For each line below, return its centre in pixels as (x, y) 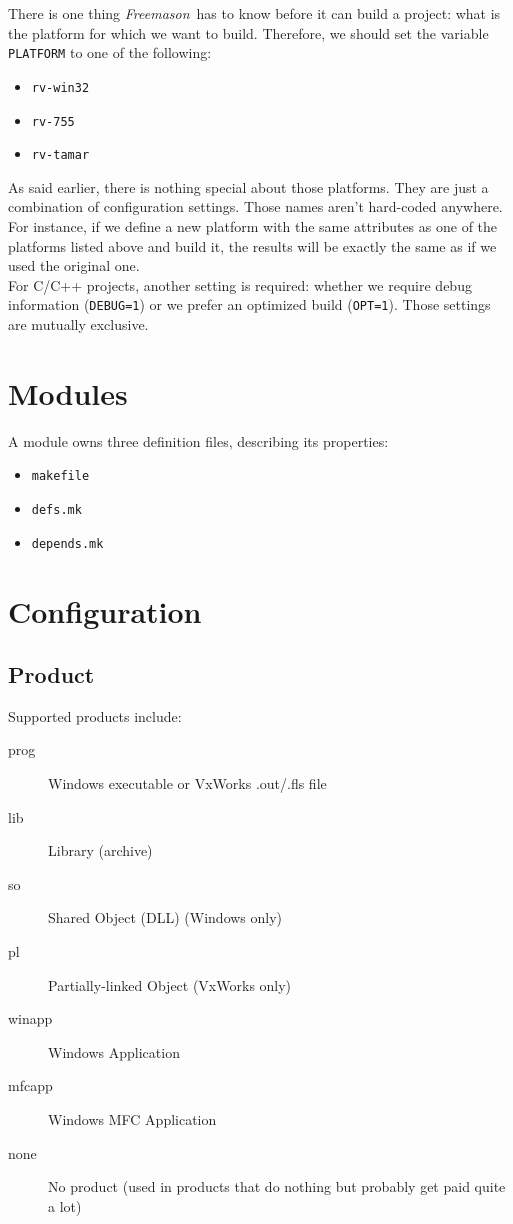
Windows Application (114, 1051)
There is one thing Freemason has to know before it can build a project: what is (254, 13)
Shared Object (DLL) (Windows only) (165, 917)
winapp (30, 1018)
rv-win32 (60, 87)
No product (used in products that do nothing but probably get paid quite (277, 1186)
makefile (60, 476)
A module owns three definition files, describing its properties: (198, 440)
